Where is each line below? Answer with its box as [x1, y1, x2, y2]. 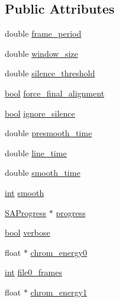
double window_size [5, 47, 78, 59]
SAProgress [5, 206, 47, 219]
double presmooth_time [5, 127, 92, 139]
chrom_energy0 [30, 246, 87, 258]
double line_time [5, 146, 67, 159]
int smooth [5, 186, 44, 198]
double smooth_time [5, 166, 81, 179]
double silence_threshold [5, 67, 95, 79]
